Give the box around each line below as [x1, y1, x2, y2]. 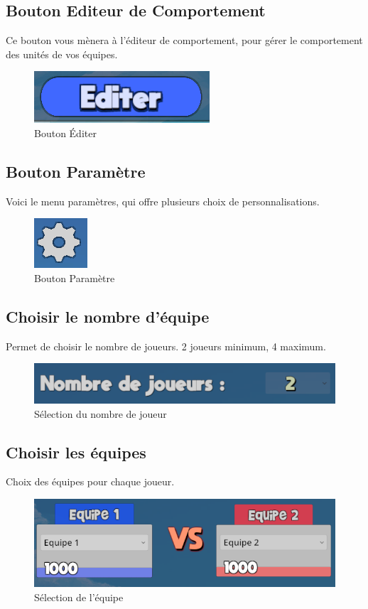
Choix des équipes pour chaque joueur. [6, 474, 175, 489]
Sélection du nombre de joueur [34, 406, 167, 421]
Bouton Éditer [34, 125, 97, 140]
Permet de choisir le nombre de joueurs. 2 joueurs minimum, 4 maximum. [6, 338, 326, 353]
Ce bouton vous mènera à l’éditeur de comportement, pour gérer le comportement [6, 33, 363, 48]
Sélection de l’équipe [34, 589, 124, 604]
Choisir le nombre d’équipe [6, 305, 210, 327]
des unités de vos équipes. [6, 46, 118, 61]
